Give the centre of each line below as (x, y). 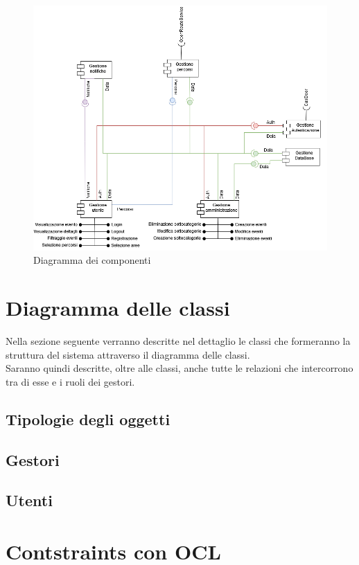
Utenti (29, 500)
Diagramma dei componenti (92, 260)
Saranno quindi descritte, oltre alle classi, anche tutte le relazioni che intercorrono (179, 368)
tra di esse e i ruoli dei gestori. (70, 381)
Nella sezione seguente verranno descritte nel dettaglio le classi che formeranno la (178, 341)
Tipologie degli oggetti (88, 419)
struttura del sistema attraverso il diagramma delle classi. (128, 354)
